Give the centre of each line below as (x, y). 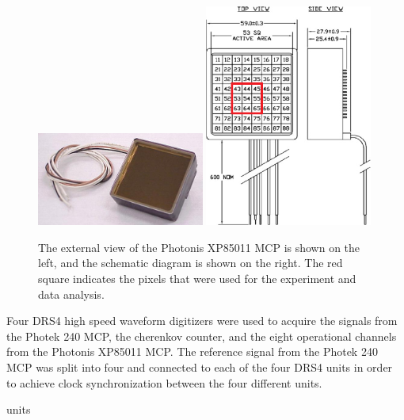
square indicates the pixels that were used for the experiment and (197, 279)
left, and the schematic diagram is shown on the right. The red (191, 263)
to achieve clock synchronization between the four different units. (164, 382)
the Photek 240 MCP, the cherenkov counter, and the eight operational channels (202, 336)
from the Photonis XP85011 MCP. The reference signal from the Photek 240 (192, 351)
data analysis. (71, 294)
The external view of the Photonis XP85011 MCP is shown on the (199, 247)
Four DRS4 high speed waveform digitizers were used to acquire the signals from (202, 321)
